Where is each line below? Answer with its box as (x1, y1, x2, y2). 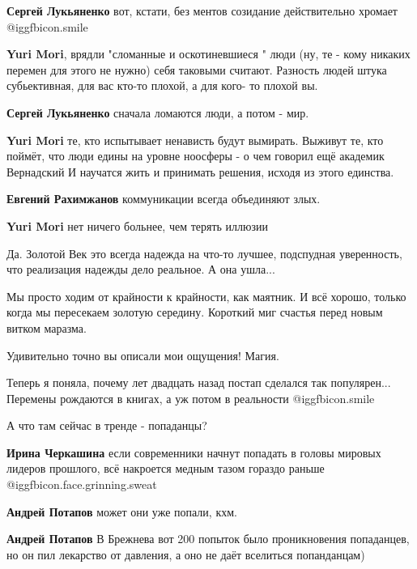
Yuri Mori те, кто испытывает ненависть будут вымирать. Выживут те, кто (6, 131, 384, 148)
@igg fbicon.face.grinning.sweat (6, 476, 157, 493)
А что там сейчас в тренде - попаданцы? (6, 417, 207, 434)
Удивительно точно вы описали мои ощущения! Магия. (6, 346, 279, 363)
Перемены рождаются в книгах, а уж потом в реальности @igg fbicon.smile (6, 389, 375, 406)
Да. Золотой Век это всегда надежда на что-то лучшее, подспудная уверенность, (6, 244, 402, 261)
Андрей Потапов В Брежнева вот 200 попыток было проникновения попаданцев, (6, 530, 410, 547)
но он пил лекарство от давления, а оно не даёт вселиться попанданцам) (6, 546, 365, 563)
